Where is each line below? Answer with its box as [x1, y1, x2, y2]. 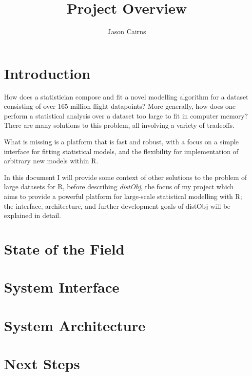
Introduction [4, 63, 91, 83]
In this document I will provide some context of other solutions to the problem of [4, 172, 247, 182]
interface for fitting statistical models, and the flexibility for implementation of [4, 146, 239, 156]
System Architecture [4, 315, 146, 335]
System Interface [4, 277, 119, 297]
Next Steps [4, 354, 80, 374]
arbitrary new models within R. [4, 156, 98, 166]
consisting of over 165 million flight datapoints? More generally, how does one [4, 101, 236, 111]
